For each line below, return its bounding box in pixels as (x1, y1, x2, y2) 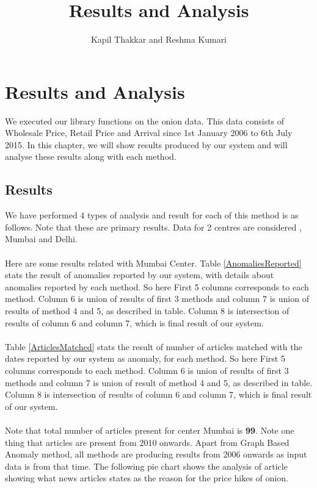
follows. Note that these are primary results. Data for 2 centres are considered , (5, 220, 302, 233)
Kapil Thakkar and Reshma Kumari (90, 33, 227, 46)
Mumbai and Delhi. (5, 232, 78, 245)
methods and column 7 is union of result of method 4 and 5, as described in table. (5, 376, 313, 389)
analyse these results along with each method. (5, 150, 177, 163)
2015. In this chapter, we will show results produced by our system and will (5, 138, 288, 151)
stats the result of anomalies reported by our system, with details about (5, 268, 274, 281)
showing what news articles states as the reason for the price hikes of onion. (5, 472, 288, 484)
